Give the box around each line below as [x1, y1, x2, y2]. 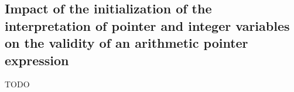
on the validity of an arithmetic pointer [5, 34, 248, 52]
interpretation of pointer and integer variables [5, 16, 290, 34]
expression [5, 51, 69, 69]
